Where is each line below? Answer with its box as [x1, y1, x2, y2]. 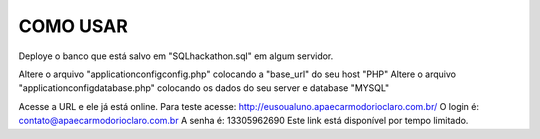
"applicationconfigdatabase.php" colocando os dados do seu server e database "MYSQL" [18, 82, 390, 94]
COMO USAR [18, 15, 129, 37]
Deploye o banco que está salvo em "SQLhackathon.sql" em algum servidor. [18, 50, 334, 62]
